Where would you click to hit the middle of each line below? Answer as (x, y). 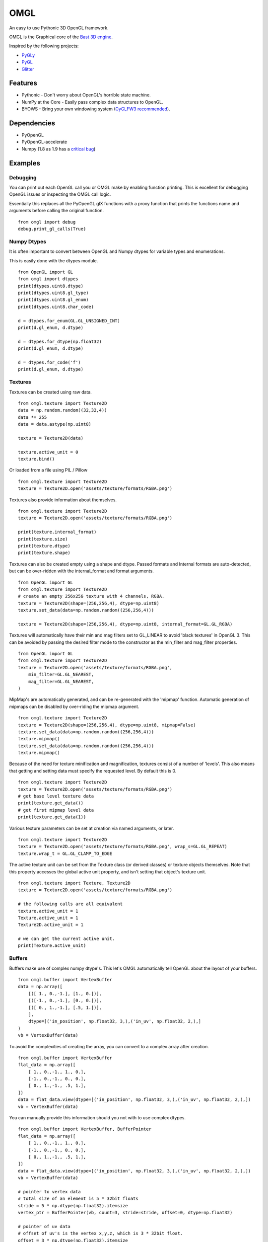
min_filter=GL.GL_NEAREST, (61, 675)
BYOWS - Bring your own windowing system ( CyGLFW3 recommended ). (96, 109)
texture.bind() (36, 459)
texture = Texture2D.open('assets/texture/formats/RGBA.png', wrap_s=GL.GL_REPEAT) (123, 847)
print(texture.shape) (44, 553)
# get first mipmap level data (56, 810)
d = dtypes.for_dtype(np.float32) (60, 341)
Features (23, 83)
